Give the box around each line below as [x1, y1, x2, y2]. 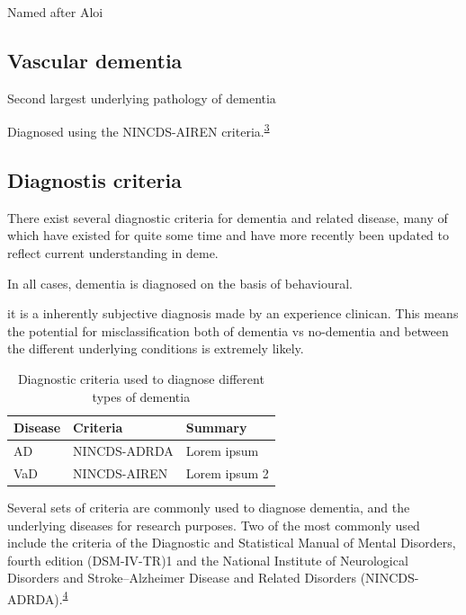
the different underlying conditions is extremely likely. [7, 339, 304, 358]
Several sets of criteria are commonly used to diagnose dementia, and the [7, 497, 410, 516]
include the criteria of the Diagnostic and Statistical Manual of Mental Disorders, [7, 533, 456, 552]
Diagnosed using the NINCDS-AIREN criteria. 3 [7, 120, 270, 141]
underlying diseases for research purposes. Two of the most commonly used [7, 515, 420, 534]
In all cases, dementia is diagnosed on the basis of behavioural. [7, 273, 353, 292]
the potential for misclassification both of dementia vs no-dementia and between [7, 321, 449, 340]
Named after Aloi [7, 3, 103, 21]
